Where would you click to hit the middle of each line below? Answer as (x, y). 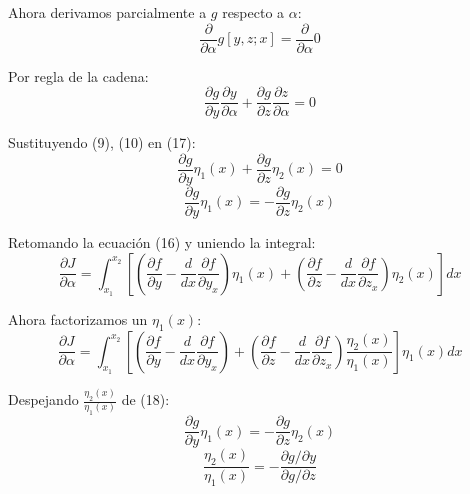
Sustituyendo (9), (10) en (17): (102, 142)
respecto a (253, 12)
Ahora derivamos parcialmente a (107, 12)
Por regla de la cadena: (78, 75)
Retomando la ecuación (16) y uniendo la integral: (162, 242)
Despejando (43, 399)
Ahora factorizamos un (78, 318)
